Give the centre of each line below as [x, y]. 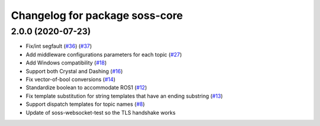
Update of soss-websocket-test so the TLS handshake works [101, 112]
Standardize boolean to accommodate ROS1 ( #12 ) [87, 88]
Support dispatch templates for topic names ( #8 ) [85, 104]
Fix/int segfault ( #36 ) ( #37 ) [59, 46]
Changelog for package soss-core [97, 15]
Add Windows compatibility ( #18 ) [66, 63]
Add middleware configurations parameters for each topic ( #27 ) [104, 54]
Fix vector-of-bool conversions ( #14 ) [71, 79]
